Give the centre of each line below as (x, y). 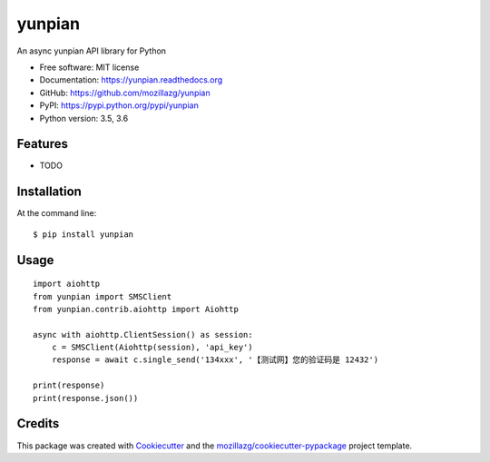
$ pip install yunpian (83, 234)
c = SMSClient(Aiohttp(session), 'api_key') (152, 348)
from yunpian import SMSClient (103, 296)
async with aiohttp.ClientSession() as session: (143, 334)
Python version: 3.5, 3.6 (84, 118)
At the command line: (57, 213)
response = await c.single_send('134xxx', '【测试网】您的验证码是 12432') (215, 360)
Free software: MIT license (89, 67)
